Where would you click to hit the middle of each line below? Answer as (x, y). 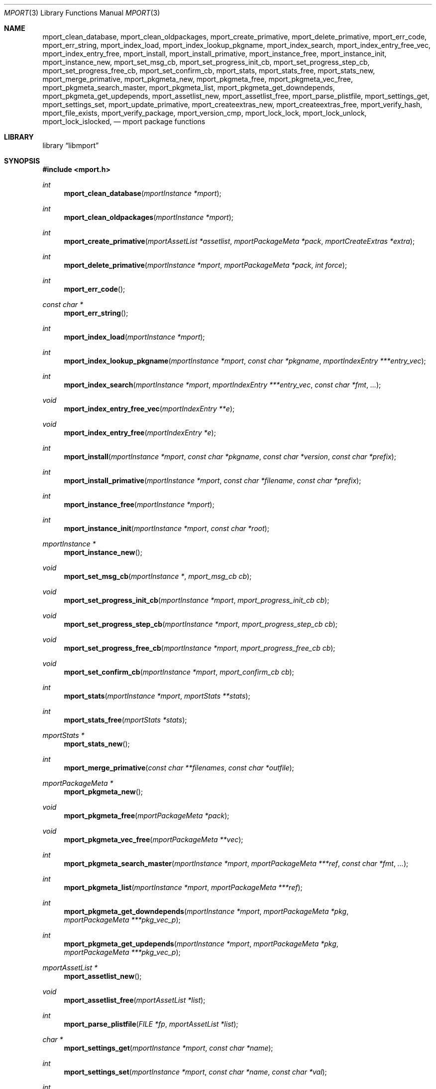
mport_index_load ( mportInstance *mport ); (134, 337)
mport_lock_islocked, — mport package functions (124, 121)
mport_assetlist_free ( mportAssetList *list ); (135, 1000)
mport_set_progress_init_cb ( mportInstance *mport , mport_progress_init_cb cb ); (197, 600)
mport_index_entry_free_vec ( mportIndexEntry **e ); (149, 409)
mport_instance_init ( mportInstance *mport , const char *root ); (166, 528)
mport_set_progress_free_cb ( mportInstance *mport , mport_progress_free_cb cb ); (200, 648)
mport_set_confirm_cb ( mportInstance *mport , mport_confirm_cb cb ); (179, 672)
